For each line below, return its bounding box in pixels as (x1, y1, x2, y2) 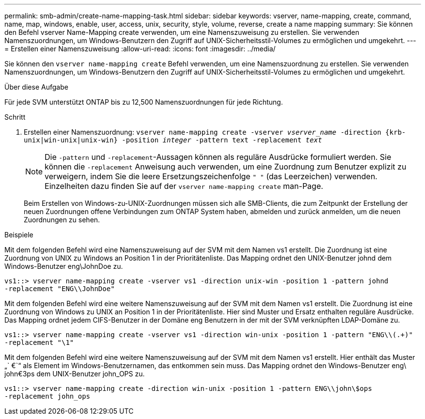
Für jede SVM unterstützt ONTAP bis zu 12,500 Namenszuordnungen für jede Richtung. (4, 98, 283, 106)
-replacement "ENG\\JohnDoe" (4, 285, 115, 293)
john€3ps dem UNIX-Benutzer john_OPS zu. (4, 370, 145, 378)
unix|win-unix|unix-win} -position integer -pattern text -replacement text (24, 136, 322, 144)
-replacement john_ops (4, 392, 91, 400)
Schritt (4, 113, 26, 121)
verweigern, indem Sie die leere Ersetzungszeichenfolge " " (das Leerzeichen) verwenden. (45, 171, 378, 181)
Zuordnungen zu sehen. (24, 216, 100, 224)
